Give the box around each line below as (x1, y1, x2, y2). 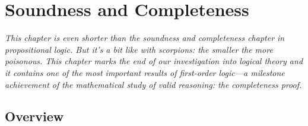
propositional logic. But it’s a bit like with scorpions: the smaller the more (5, 43, 273, 55)
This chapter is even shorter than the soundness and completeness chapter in (5, 31, 285, 44)
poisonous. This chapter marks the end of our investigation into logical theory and (5, 55, 303, 67)
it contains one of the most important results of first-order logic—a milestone (5, 66, 285, 78)
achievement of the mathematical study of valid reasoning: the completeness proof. (5, 78, 302, 90)
